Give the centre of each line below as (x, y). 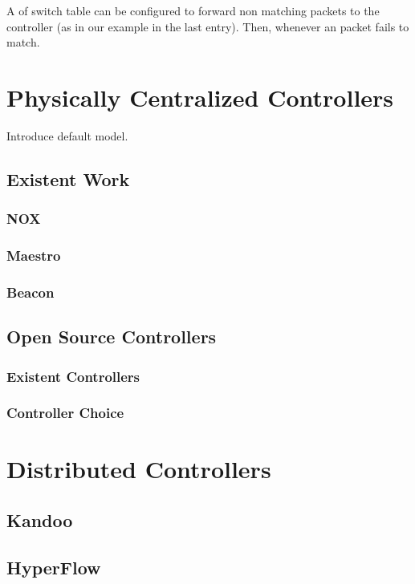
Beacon (31, 292)
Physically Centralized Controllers (200, 97)
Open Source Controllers (112, 337)
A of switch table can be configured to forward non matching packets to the (193, 10)
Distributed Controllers (139, 469)
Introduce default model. (67, 135)
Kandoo (40, 520)
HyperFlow (54, 567)
